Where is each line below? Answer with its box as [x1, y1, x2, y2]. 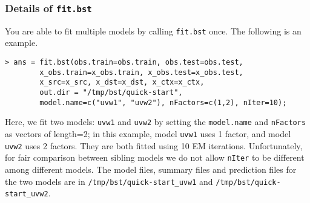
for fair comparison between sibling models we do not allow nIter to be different [5, 151, 305, 164]
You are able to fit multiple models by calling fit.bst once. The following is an [5, 24, 302, 37]
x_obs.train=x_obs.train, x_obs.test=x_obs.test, [39, 68, 243, 77]
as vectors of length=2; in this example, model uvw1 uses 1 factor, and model [5, 127, 291, 140]
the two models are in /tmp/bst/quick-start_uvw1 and [5, 175, 213, 187]
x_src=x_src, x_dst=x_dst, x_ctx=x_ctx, [39, 78, 205, 87]
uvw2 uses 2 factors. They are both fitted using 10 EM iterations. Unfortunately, [5, 139, 303, 152]
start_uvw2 [5, 190, 48, 199]
